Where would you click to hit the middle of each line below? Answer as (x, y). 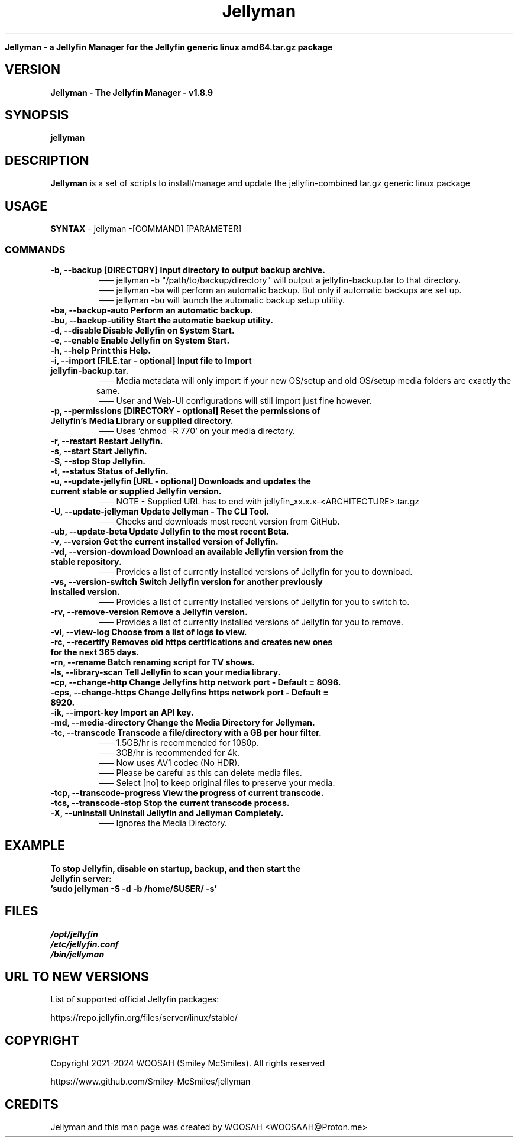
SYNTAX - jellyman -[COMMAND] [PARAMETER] (146, 229)
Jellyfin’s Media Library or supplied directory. (142, 420)
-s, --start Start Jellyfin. (99, 451)
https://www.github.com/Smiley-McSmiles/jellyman (150, 1082)
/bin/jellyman (77, 954)
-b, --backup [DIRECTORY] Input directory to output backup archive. (188, 270)
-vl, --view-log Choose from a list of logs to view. (149, 632)
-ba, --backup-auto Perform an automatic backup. (152, 310)
